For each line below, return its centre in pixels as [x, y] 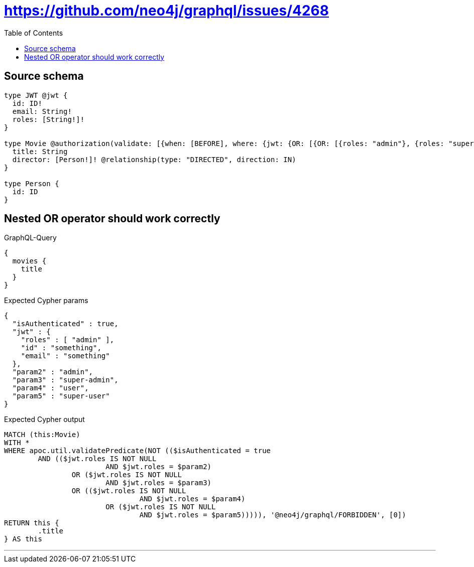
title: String [40, 151]
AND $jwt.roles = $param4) [192, 499]
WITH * [17, 443]
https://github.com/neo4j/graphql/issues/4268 [167, 11]
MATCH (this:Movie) [42, 435]
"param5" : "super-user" [61, 396]
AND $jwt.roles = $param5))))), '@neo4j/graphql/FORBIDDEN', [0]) [273, 515]
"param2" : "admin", [53, 372]
